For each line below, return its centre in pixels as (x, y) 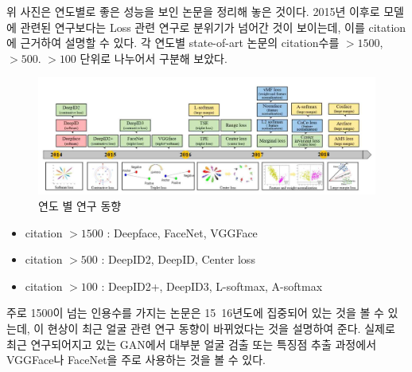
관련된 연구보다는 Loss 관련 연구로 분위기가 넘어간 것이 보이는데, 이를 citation (213, 27)
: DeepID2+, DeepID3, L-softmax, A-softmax (212, 286)
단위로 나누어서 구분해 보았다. (154, 58)
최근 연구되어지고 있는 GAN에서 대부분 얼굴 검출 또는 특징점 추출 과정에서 (192, 344)
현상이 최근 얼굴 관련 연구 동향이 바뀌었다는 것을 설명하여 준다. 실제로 (221, 328)
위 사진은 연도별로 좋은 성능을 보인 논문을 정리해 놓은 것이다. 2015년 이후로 (193, 11)
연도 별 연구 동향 (80, 205)
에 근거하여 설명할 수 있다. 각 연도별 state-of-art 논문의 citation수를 (173, 43)
